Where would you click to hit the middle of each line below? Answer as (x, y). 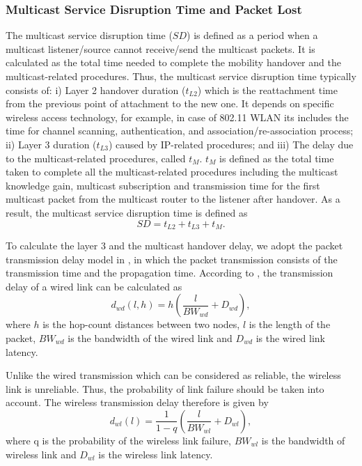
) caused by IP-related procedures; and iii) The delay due (231, 144)
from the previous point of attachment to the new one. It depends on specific (170, 103)
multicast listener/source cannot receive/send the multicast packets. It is (160, 48)
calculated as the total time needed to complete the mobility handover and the (173, 62)
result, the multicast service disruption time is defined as (127, 212)
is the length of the (290, 324)
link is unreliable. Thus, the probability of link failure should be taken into (165, 388)
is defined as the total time (277, 158)
